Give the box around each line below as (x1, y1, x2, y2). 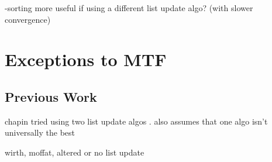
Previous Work (5, 87, 97, 105)
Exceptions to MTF (5, 47, 167, 71)
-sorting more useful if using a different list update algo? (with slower (5, 2, 253, 13)
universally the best (5, 126, 75, 139)
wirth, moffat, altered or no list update (5, 146, 144, 158)
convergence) (5, 13, 51, 25)
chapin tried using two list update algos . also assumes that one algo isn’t (5, 115, 268, 127)
